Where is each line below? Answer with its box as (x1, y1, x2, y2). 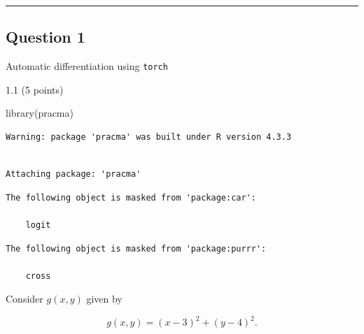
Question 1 (6, 26, 85, 48)
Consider (6, 291, 43, 306)
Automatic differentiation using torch (6, 59, 168, 73)
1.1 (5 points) (6, 82, 64, 96)
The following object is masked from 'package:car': (6, 192, 256, 203)
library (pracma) (6, 106, 73, 120)
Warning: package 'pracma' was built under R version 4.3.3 (6, 132, 292, 143)
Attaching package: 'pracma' (6, 169, 141, 180)
